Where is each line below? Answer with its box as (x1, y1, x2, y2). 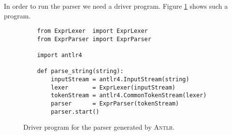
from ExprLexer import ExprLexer (37, 28, 148, 35)
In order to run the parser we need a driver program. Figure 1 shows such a (4, 1, 228, 11)
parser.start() (51, 108, 100, 115)
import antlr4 (37, 52, 82, 59)
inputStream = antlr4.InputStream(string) (51, 76, 189, 83)
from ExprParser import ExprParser (37, 35, 151, 43)
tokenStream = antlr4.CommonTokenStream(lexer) (51, 92, 207, 99)
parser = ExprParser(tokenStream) (51, 100, 179, 107)
